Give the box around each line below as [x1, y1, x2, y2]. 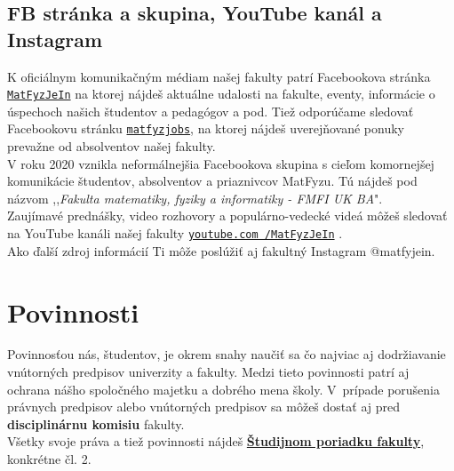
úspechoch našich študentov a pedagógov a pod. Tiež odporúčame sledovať [7, 101, 414, 120]
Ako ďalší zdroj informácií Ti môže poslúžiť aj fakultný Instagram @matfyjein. [7, 241, 435, 259]
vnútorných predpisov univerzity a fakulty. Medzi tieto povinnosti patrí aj [7, 363, 410, 381]
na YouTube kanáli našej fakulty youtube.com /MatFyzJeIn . [7, 224, 343, 243]
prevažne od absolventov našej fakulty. [7, 137, 216, 156]
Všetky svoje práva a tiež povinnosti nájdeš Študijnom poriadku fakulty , [7, 432, 425, 451]
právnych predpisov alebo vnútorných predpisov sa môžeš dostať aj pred [7, 397, 400, 416]
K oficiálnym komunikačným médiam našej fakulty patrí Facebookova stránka [7, 67, 431, 85]
